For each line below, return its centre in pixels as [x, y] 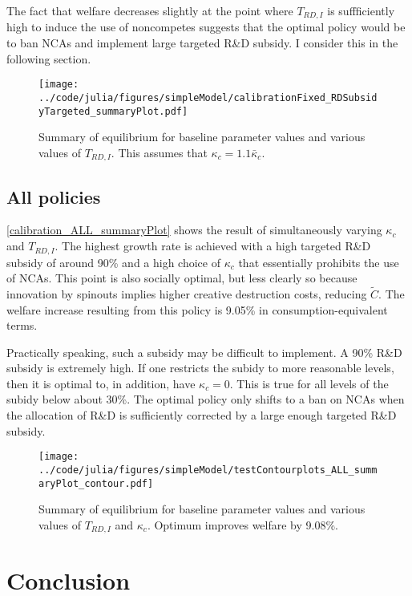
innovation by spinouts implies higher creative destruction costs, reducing [187, 293]
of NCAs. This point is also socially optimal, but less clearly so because [182, 278]
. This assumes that [159, 152]
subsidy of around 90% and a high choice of [113, 262]
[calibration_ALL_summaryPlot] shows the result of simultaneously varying [194, 230]
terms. [22, 325]
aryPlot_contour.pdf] [96, 483]
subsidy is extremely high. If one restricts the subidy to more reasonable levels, [200, 368]
